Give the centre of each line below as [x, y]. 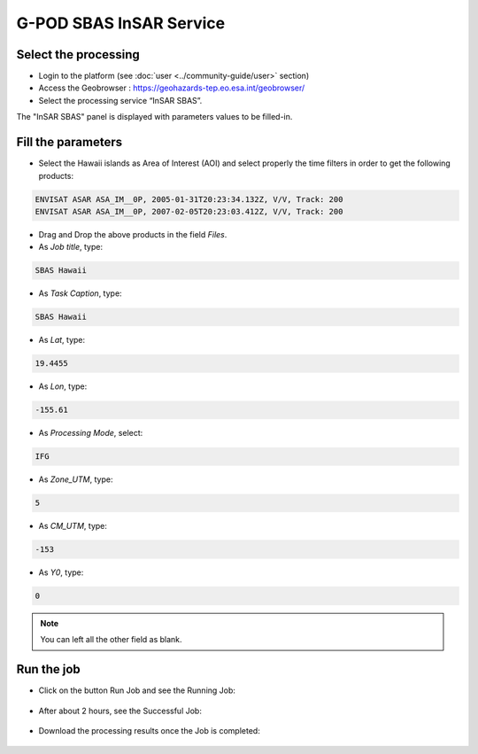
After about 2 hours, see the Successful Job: [120, 711]
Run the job [49, 669]
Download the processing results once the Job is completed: [149, 731]
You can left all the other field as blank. [111, 640]
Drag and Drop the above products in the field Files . [133, 234]
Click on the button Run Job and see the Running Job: [137, 690]
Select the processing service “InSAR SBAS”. [120, 100]
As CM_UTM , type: [73, 526]
